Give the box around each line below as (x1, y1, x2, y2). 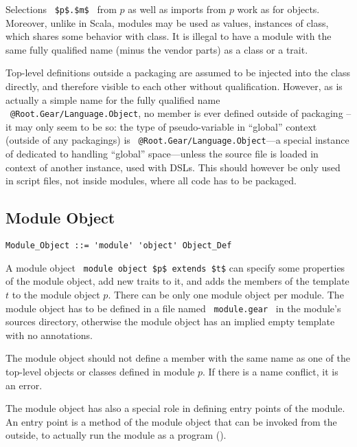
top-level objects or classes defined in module (5, 364, 195, 379)
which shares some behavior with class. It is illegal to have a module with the (5, 29, 332, 43)
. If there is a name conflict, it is (202, 364, 338, 379)
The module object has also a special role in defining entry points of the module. (5, 401, 345, 415)
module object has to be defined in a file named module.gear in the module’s (5, 301, 341, 315)
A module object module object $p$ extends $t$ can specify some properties (5, 260, 345, 274)
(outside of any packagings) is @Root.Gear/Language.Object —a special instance (5, 133, 349, 147)
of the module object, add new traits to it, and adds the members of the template (5, 274, 349, 288)
